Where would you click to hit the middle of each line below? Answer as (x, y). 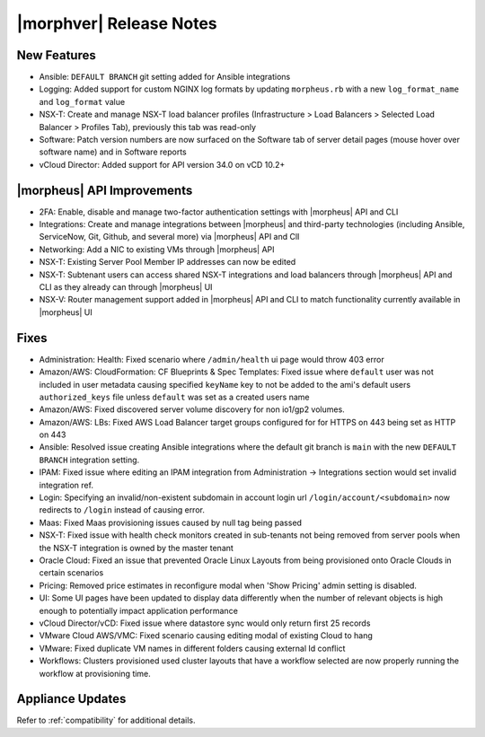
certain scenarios (71, 573)
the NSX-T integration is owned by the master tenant (136, 548)
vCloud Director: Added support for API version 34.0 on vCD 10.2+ (162, 164)
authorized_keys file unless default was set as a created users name (174, 397)
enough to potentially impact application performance (138, 610)
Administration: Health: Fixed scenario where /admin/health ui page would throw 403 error (212, 359)
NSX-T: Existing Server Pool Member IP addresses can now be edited (168, 262)
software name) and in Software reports (113, 152)
